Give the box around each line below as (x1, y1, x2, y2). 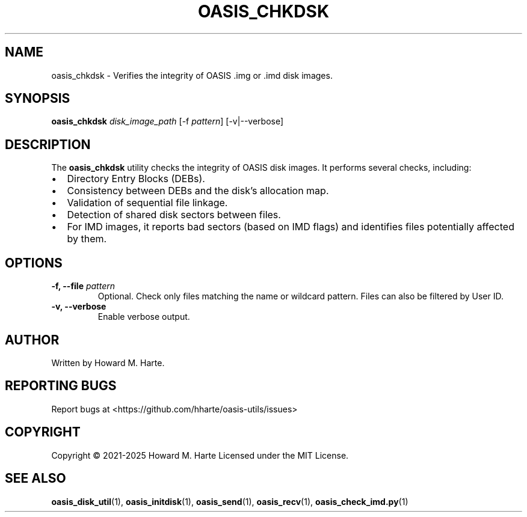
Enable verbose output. (97, 311, 190, 322)
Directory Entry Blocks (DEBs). (67, 173, 205, 185)
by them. (67, 233, 107, 245)
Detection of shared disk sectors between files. (67, 209, 281, 221)
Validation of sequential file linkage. (67, 197, 228, 209)
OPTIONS (5, 255, 63, 271)
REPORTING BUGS (5, 378, 117, 394)
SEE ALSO (5, 471, 66, 486)
